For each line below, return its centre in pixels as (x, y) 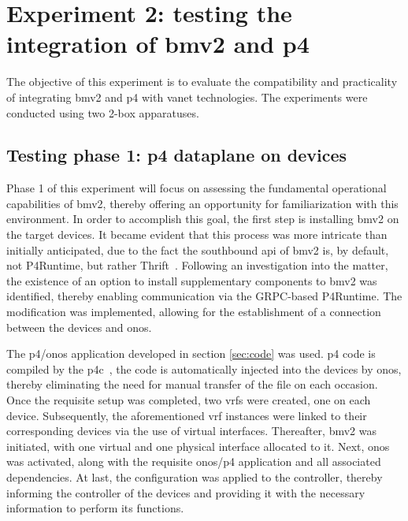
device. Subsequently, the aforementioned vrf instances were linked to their (187, 415)
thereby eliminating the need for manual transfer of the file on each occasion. (192, 384)
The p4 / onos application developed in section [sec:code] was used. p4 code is (191, 354)
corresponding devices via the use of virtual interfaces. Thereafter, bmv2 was (192, 431)
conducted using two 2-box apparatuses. (103, 112)
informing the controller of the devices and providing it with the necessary (186, 492)
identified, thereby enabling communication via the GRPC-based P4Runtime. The (204, 296)
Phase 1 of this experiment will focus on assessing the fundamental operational (197, 188)
